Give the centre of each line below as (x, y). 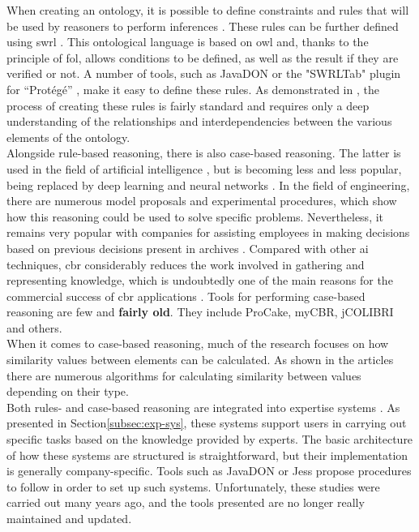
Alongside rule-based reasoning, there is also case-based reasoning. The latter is (204, 153)
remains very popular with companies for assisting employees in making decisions (208, 232)
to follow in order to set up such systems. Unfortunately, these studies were (193, 486)
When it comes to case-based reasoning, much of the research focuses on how (198, 343)
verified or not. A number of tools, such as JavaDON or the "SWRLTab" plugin (204, 73)
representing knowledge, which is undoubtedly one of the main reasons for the (200, 280)
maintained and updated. (69, 518)
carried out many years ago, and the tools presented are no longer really (186, 502)
